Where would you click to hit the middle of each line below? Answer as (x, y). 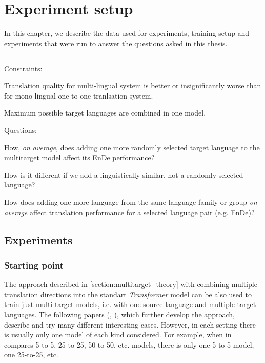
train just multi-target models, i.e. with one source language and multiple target (130, 304)
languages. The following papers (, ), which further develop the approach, (119, 314)
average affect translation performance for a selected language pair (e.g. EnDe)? (129, 212)
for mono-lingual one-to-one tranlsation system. (79, 95)
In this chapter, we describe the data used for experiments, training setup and (127, 33)
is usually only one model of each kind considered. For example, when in (118, 335)
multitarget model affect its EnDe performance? (79, 157)
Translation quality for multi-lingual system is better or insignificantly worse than (133, 85)
